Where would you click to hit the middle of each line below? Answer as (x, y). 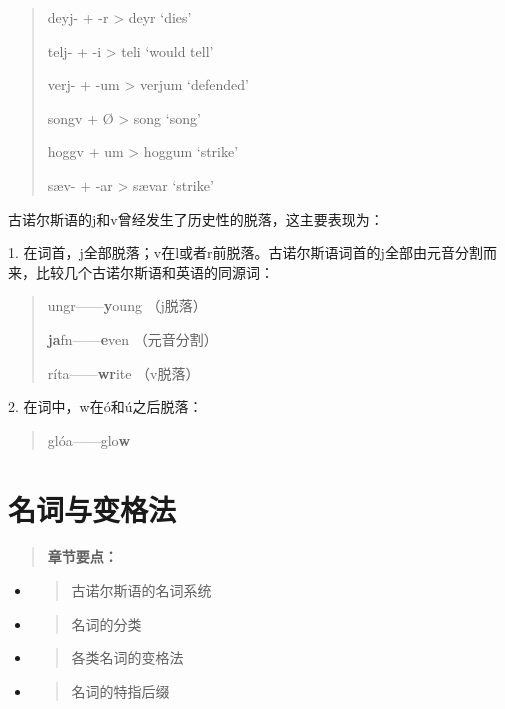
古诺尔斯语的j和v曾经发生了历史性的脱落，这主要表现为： (196, 218)
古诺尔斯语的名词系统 (141, 590)
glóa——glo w (89, 439)
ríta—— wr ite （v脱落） (123, 372)
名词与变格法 (92, 508)
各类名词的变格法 (127, 657)
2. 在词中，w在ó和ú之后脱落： (105, 406)
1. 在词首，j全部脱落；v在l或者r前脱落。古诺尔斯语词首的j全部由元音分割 (245, 252)
